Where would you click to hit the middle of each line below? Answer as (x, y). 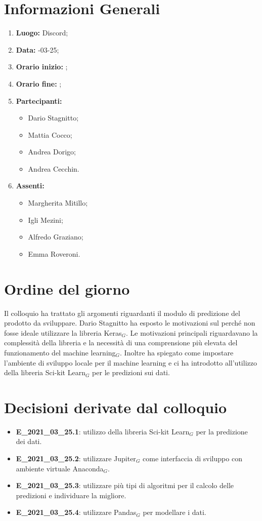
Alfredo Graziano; (56, 237)
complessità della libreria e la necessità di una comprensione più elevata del (121, 343)
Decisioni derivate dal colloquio (116, 407)
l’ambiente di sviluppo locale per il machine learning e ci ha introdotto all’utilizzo (130, 362)
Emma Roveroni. (54, 253)
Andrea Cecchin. (54, 168)
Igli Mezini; (46, 219)
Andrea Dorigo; (52, 152)
